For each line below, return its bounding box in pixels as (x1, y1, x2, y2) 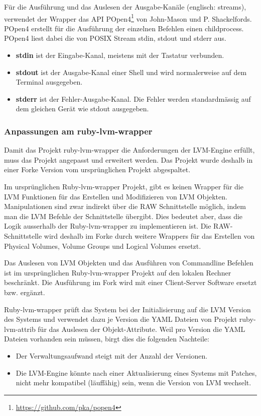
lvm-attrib (4, 323, 36, 334)
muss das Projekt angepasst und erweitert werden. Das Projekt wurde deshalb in (4, 154, 253, 165)
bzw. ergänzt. (4, 287, 45, 297)
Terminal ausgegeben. (16, 77, 83, 87)
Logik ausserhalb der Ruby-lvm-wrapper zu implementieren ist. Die (4, 221, 211, 231)
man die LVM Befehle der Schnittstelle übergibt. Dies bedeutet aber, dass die (4, 211, 243, 221)
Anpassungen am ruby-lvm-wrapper (4, 124, 153, 137)
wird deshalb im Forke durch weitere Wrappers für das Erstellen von (44, 230, 255, 241)
